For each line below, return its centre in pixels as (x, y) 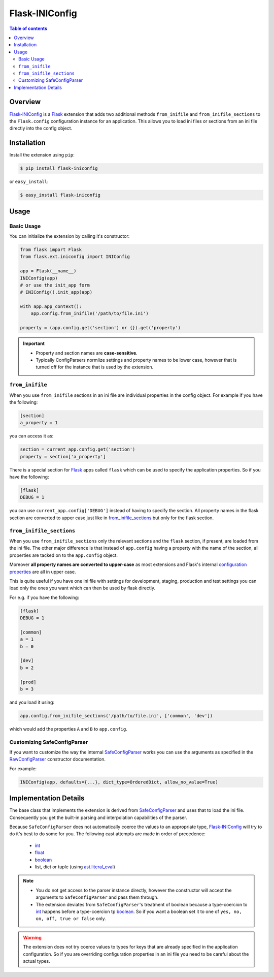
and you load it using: (32, 702)
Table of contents (28, 28)
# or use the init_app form (55, 285)
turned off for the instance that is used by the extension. (95, 367)
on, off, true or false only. (71, 919)
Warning (32, 937)
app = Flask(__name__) (48, 271)
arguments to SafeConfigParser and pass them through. (97, 897)
